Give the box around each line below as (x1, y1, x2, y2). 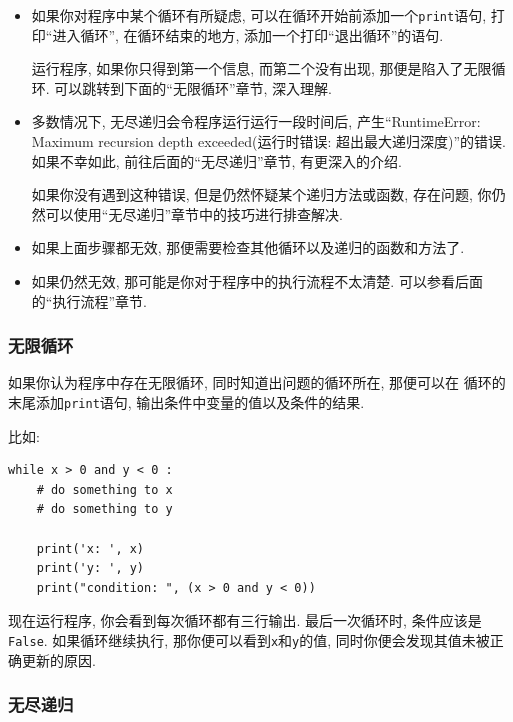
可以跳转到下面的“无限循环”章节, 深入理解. (54, 77, 333, 98)
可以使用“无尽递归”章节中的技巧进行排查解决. (45, 203, 343, 224)
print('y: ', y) (36, 561, 145, 576)
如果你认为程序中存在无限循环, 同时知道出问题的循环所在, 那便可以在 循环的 (8, 372, 506, 393)
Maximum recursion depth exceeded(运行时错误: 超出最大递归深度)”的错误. (31, 131, 507, 152)
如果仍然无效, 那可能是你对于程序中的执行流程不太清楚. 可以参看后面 (31, 271, 483, 291)
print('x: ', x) (36, 541, 145, 556)
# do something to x (36, 482, 173, 497)
